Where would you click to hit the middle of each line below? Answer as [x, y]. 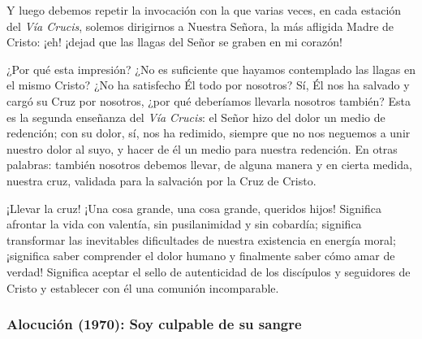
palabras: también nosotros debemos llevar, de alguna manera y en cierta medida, [209, 165]
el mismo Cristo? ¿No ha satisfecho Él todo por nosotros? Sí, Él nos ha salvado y [208, 85]
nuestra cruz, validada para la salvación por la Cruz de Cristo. [161, 180]
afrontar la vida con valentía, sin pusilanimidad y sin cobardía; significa [184, 224]
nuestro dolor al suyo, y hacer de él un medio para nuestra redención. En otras [202, 148]
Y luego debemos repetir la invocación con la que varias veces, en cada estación [204, 10]
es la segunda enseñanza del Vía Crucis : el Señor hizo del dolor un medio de [196, 117]
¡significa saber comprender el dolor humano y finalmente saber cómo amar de [201, 256]
